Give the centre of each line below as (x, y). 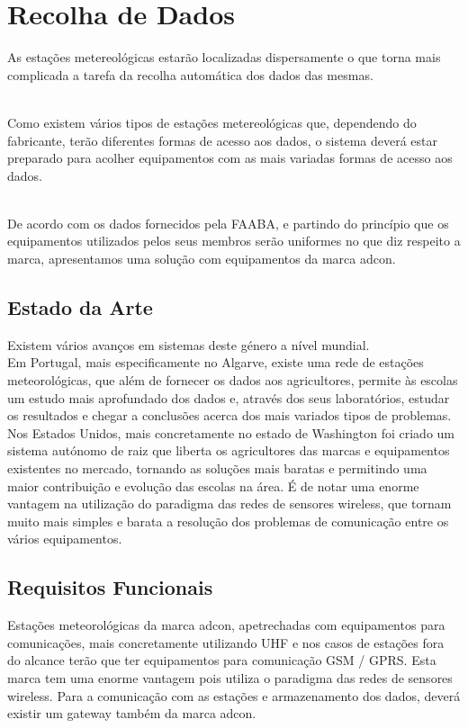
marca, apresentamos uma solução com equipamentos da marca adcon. (202, 259)
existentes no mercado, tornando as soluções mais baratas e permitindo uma (217, 468)
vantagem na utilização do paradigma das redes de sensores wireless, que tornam (229, 503)
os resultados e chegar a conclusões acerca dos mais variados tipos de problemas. (229, 415)
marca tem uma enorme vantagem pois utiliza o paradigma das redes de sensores (230, 677)
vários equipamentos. (65, 539)
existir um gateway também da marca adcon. (132, 713)
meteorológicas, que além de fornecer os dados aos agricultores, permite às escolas (233, 380)
